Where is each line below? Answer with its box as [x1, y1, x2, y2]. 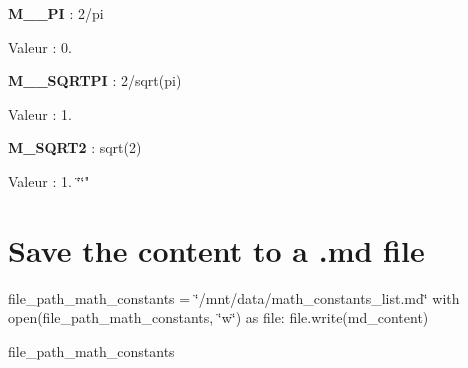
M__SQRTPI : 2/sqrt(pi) [8, 70, 182, 91]
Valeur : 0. [8, 36, 72, 57]
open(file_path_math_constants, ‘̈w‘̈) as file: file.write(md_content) [8, 307, 429, 328]
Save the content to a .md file [8, 229, 425, 270]
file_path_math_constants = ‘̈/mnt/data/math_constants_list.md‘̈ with [8, 287, 460, 308]
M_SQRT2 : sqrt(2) [8, 137, 142, 158]
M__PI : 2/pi [8, 3, 104, 23]
